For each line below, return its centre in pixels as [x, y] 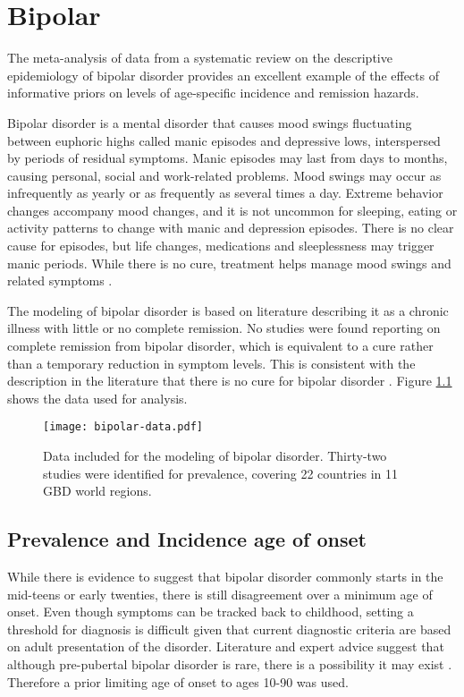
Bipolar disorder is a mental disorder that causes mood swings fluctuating [210, 122]
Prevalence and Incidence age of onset [187, 539]
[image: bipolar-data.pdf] [123, 427]
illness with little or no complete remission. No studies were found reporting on [224, 328]
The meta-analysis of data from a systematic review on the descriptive [200, 58]
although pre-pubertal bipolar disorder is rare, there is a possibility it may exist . [230, 664]
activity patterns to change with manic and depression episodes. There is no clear [231, 228]
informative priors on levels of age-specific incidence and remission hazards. [213, 93]
